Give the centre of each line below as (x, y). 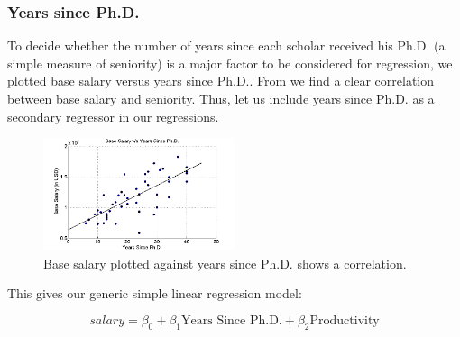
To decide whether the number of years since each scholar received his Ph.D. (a (226, 46)
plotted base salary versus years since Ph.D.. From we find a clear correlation (221, 81)
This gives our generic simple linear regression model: (155, 293)
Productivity (345, 320)
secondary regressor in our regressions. (113, 116)
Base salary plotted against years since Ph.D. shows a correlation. (225, 263)
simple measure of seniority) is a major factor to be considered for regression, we (230, 63)
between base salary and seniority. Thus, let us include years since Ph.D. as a (221, 98)
